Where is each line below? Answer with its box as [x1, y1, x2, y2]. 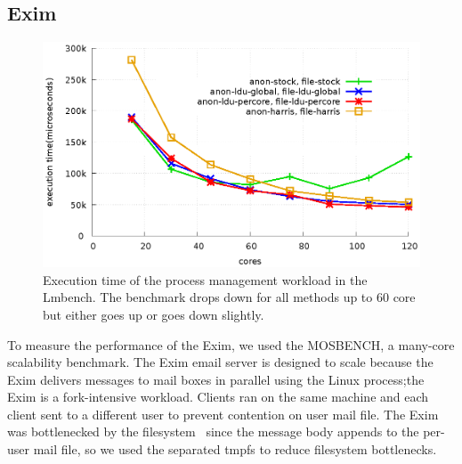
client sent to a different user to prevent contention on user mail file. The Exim [7, 404, 439, 423]
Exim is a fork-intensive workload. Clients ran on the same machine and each [7, 387, 429, 406]
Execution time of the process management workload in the [43, 270, 368, 289]
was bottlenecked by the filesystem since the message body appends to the [7, 422, 419, 441]
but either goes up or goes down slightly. [43, 305, 264, 323]
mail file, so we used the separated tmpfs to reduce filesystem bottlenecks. [33, 440, 437, 459]
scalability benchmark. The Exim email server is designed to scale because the [7, 353, 434, 371]
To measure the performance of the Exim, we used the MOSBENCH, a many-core [7, 335, 455, 354]
